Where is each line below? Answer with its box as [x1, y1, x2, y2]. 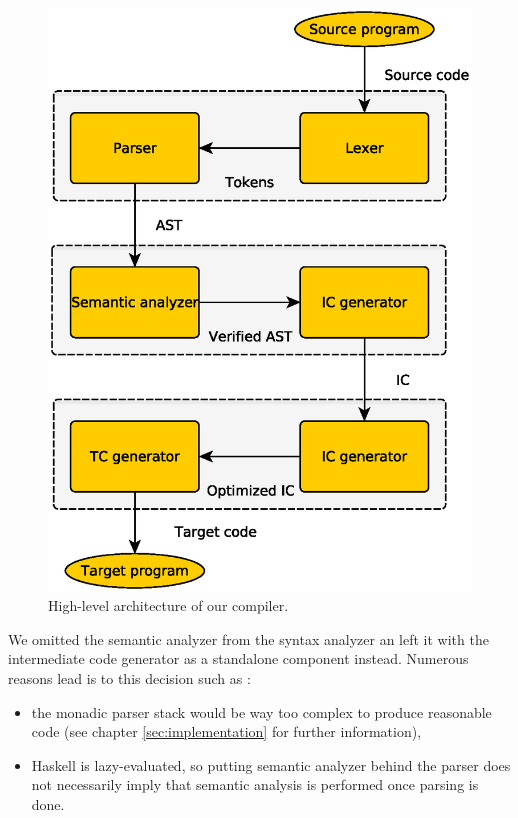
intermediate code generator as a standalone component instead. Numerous [8, 648, 469, 669]
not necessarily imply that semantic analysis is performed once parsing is [31, 774, 479, 795]
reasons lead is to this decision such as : [8, 667, 251, 688]
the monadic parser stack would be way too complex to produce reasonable [31, 701, 492, 722]
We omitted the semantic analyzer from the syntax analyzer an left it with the [8, 628, 489, 649]
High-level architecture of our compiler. [48, 595, 289, 616]
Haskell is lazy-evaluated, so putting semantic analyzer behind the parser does [31, 754, 511, 775]
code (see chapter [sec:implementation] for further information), [31, 721, 422, 742]
